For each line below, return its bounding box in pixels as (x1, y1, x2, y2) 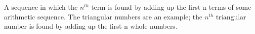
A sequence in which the (4, 2, 78, 12)
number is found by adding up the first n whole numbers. (4, 21, 177, 31)
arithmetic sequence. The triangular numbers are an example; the (4, 11, 203, 21)
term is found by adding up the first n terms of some (91, 2, 251, 12)
